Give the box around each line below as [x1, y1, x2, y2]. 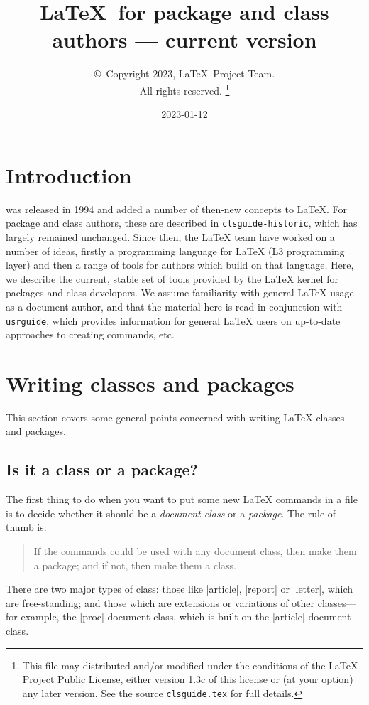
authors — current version [52, 25, 317, 54]
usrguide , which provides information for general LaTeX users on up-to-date [6, 313, 341, 328]
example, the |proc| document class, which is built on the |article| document [21, 609, 351, 624]
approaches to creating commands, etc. [6, 327, 175, 342]
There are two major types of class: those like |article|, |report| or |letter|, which [6, 581, 353, 596]
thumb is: [6, 520, 47, 534]
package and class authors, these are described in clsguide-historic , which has [6, 215, 358, 230]
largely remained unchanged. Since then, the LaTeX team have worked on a [6, 229, 335, 244]
